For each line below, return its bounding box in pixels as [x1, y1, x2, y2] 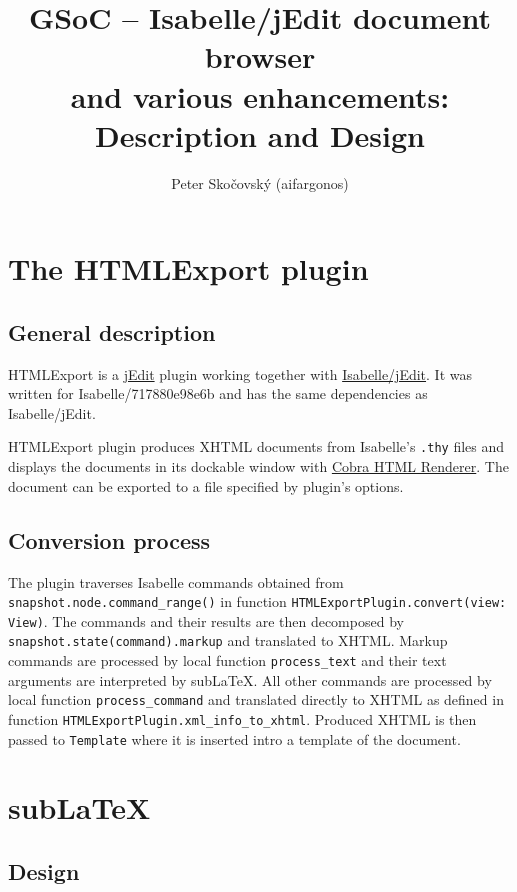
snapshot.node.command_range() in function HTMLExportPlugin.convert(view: [8, 591, 507, 612]
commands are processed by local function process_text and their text [8, 650, 447, 671]
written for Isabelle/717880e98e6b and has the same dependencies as [8, 383, 428, 404]
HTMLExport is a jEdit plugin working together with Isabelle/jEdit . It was [8, 363, 472, 384]
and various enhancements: [70, 75, 450, 116]
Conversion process [8, 524, 211, 555]
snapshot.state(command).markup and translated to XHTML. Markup [8, 630, 448, 651]
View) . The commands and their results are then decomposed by [8, 610, 404, 631]
